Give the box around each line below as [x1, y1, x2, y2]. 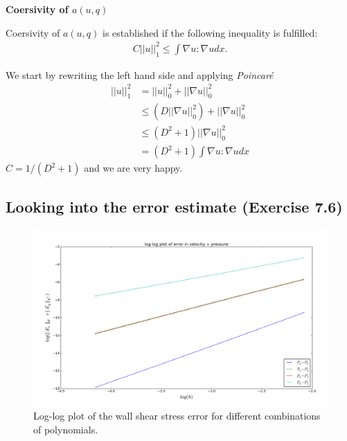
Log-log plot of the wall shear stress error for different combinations [33, 408, 321, 423]
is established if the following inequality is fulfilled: [102, 25, 318, 39]
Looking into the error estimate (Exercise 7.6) [6, 196, 343, 217]
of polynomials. [33, 422, 98, 436]
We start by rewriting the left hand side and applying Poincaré [6, 67, 274, 82]
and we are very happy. [84, 161, 183, 175]
